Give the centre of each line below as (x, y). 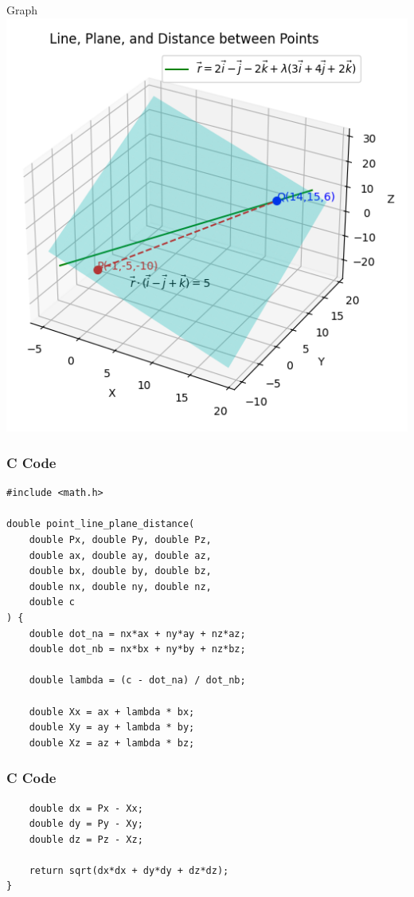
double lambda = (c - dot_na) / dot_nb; (137, 681)
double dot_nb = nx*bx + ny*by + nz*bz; (137, 649)
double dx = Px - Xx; (86, 808)
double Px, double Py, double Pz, (120, 539)
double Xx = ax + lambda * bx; (112, 712)
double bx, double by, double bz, (120, 571)
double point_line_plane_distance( (101, 524)
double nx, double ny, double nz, (120, 586)
